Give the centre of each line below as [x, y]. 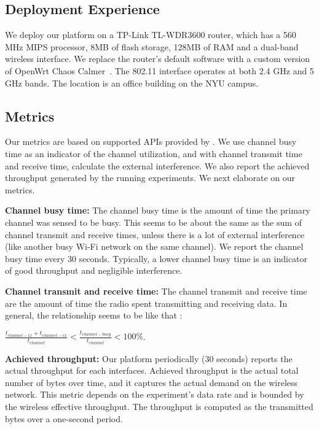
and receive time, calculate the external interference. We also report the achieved [157, 165]
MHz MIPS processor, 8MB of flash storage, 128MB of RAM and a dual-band [152, 46]
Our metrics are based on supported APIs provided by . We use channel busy [151, 141]
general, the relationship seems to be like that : [94, 315]
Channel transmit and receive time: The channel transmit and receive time [156, 291]
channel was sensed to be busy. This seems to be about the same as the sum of [153, 222]
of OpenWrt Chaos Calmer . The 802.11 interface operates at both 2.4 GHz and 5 [159, 70]
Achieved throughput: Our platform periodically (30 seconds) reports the [149, 358]
